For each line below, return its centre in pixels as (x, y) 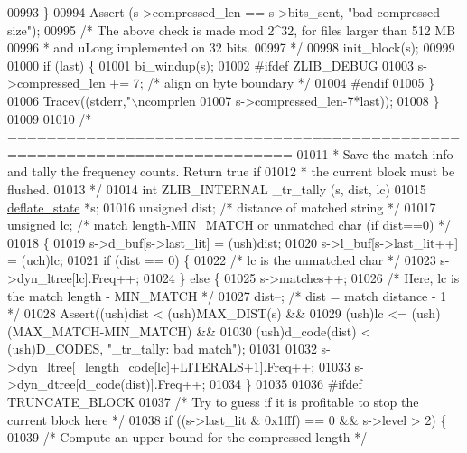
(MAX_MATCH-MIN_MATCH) (100, 330)
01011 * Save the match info (375, 153)
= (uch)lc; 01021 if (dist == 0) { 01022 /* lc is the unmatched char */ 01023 (222, 260)
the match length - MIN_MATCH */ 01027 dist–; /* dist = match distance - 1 (227, 295)
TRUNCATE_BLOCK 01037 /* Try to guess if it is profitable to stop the (213, 402)
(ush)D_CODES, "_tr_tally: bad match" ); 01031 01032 (162, 349)
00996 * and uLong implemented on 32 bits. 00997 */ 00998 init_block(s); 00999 (231, 47)
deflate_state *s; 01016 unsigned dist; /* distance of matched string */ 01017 (222, 207)
